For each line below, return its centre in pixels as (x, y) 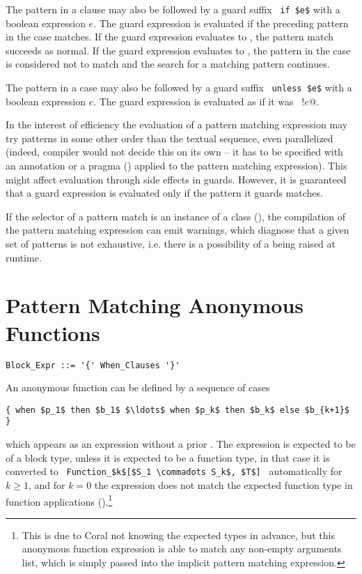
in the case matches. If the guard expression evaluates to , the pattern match (170, 37)
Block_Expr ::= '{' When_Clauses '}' (93, 365)
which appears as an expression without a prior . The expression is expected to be (181, 444)
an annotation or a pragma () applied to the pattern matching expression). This (176, 166)
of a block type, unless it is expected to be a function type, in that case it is (168, 457)
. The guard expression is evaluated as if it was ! (199, 101)
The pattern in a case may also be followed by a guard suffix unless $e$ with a (179, 88)
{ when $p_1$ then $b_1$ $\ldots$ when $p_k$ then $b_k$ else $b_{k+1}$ (178, 410)
